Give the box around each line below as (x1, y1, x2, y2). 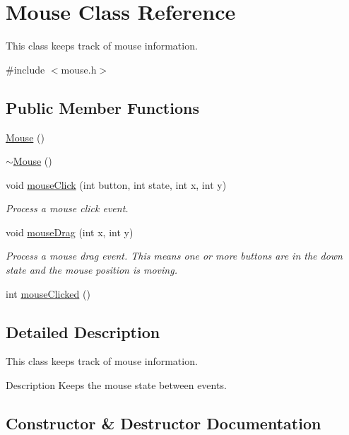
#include (6, 62, 45, 76)
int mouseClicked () (6, 286, 90, 301)
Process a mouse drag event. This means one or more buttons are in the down (6, 248, 343, 263)
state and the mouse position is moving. (6, 262, 177, 277)
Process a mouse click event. (6, 201, 129, 216)
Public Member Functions (6, 96, 199, 118)
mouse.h (61, 62, 97, 76)
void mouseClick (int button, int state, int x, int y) (6, 177, 227, 192)
